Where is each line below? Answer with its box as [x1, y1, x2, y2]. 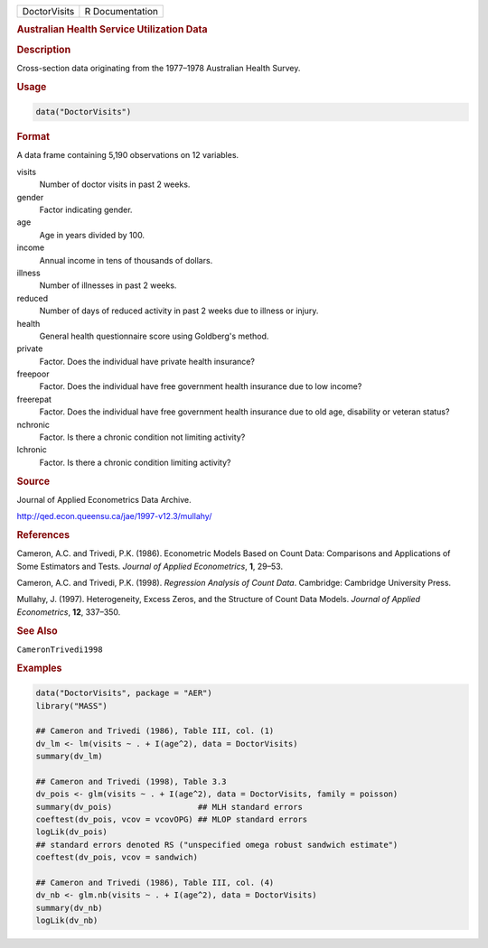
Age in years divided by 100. [39, 229, 145, 240]
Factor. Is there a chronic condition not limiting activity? [39, 432, 246, 442]
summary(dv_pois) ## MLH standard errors [35, 802, 303, 812]
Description [16, 43, 71, 56]
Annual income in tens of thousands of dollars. [39, 255, 213, 265]
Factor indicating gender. [39, 204, 133, 215]
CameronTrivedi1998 [16, 644, 103, 655]
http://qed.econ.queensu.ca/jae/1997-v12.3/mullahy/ [16, 511, 212, 522]
